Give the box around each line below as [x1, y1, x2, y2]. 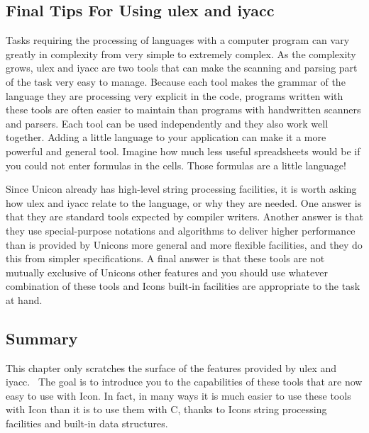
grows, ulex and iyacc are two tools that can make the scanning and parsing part [6, 60, 358, 75]
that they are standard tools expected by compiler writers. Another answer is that [6, 209, 363, 224]
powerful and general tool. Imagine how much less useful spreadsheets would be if [6, 143, 360, 158]
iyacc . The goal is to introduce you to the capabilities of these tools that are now [6, 374, 363, 389]
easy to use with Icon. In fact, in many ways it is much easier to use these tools [6, 388, 351, 403]
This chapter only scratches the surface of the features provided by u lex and [6, 360, 337, 375]
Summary [6, 327, 78, 349]
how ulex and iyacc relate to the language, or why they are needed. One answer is [6, 195, 362, 210]
